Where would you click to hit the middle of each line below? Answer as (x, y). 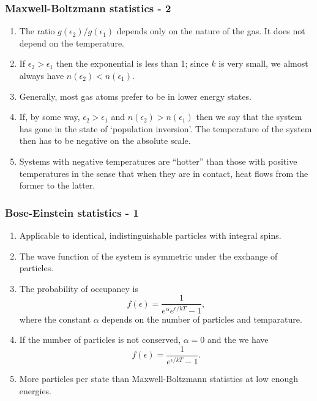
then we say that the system (249, 117)
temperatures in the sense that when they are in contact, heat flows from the (164, 173)
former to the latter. (57, 185)
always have (42, 75)
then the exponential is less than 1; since (132, 63)
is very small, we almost (263, 63)
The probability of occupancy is (79, 288)
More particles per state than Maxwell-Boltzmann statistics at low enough (159, 379)
